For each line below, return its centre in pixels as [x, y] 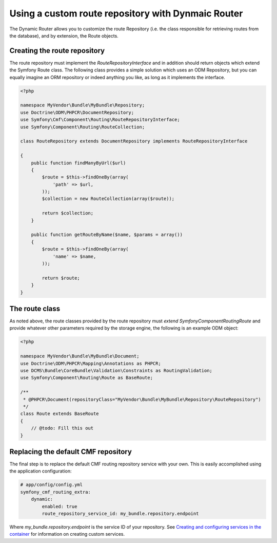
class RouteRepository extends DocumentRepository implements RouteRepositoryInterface [134, 141]
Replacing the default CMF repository [71, 452]
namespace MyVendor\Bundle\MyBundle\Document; [80, 356]
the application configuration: [41, 471]
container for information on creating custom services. [67, 534]
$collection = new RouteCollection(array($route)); [108, 199]
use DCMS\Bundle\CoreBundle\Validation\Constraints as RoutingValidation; [116, 370]
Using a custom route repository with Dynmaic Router [126, 13]
